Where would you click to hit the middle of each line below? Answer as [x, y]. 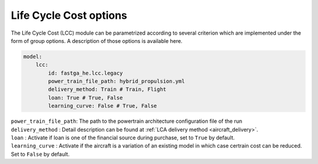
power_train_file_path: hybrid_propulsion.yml [116, 81]
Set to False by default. [40, 154]
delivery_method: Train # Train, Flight [107, 89]
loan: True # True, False [85, 98]
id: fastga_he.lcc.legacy [85, 73]
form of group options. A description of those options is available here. [97, 41]
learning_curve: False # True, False [102, 106]
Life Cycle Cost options [69, 15]
